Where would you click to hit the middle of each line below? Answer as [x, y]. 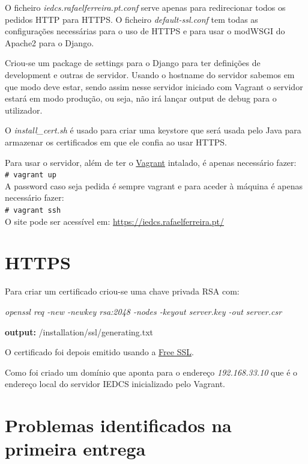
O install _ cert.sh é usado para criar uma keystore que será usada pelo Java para [153, 130]
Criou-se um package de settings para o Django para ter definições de [133, 63]
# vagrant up [31, 175]
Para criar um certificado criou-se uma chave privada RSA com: [122, 291]
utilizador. [24, 110]
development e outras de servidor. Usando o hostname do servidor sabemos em [150, 74]
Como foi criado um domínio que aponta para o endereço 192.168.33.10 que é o [151, 372]
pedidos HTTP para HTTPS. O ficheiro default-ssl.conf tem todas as [131, 19]
